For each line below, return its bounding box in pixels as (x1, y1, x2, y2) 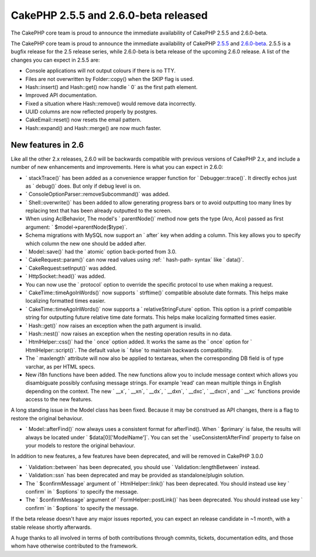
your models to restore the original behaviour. (25, 442, 136, 449)
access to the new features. (25, 396, 93, 403)
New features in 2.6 (11, 140, 84, 150)
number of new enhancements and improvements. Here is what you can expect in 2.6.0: (11, 164, 224, 171)
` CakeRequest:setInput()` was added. (25, 264, 117, 271)
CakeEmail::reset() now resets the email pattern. (25, 116, 142, 123)
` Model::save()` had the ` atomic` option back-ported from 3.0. (25, 248, 177, 255)
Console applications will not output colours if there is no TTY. (25, 67, 176, 74)
